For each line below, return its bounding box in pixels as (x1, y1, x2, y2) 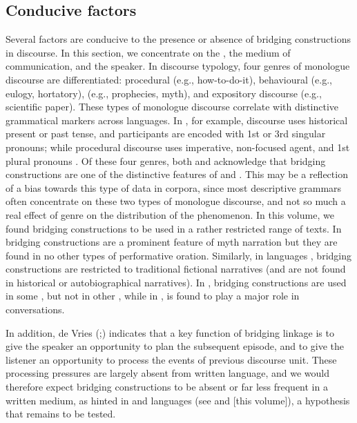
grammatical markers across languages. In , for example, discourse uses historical (6, 112, 348, 127)
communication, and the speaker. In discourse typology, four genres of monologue (6, 59, 350, 73)
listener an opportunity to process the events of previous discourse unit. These (6, 352, 337, 366)
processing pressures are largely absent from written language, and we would (6, 366, 329, 380)
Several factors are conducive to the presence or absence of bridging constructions (6, 32, 351, 46)
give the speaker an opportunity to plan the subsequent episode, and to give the (6, 339, 345, 353)
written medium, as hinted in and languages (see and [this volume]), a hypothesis (6, 393, 350, 407)
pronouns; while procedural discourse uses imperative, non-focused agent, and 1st (6, 139, 350, 154)
